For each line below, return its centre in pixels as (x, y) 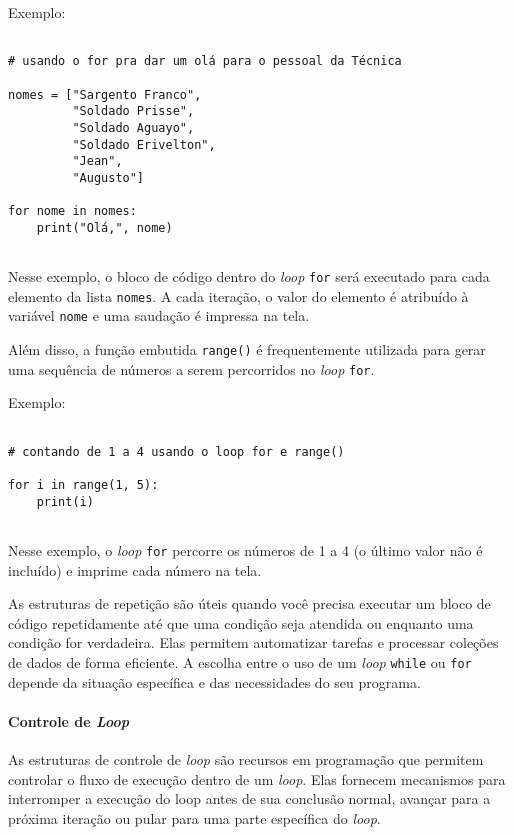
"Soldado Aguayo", (133, 127)
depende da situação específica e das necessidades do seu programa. (214, 681)
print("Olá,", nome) (104, 227)
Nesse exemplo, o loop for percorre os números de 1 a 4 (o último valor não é (245, 549)
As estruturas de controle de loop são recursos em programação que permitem (246, 759)
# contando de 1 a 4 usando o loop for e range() (176, 451)
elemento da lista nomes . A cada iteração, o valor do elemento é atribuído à (238, 295)
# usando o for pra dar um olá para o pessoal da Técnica (205, 61)
